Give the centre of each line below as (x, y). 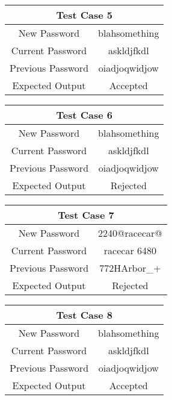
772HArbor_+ (130, 268)
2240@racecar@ (130, 233)
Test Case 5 (84, 15)
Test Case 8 (84, 315)
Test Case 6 (84, 115)
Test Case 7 (86, 215)
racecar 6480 (130, 250)
